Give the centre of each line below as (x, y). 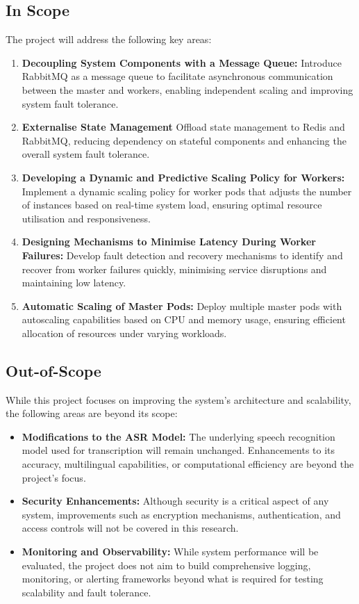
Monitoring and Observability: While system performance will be (170, 552)
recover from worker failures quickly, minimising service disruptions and (174, 269)
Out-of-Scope (53, 370)
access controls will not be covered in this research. (130, 528)
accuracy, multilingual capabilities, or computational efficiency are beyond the (188, 464)
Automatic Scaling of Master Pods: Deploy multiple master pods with (182, 305)
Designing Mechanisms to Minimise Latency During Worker (169, 242)
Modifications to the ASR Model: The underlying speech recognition (178, 436)
